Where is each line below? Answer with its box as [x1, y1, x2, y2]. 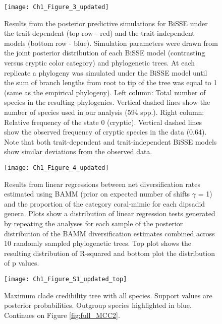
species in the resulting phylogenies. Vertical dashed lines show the [4, 97, 210, 107]
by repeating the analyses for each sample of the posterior [4, 218, 183, 228]
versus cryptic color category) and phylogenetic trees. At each [4, 57, 195, 68]
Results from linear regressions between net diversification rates [4, 178, 201, 189]
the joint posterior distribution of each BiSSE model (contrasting [4, 47, 205, 58]
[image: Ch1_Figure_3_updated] [4, 4, 109, 11]
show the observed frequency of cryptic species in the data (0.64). [4, 126, 207, 137]
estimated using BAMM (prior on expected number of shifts [4, 188, 190, 199]
